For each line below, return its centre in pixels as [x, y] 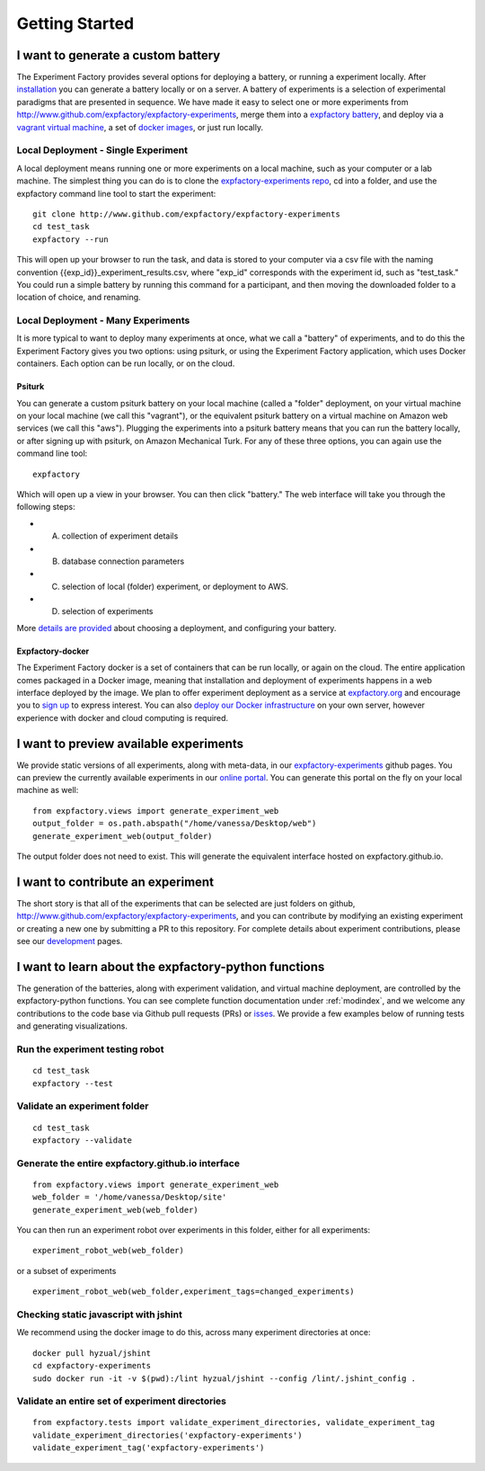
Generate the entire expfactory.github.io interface [128, 1163]
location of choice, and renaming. [79, 298]
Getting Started [75, 23]
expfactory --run [71, 239]
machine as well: [48, 790]
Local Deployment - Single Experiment [102, 150]
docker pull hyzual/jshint [92, 1353]
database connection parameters [123, 561]
